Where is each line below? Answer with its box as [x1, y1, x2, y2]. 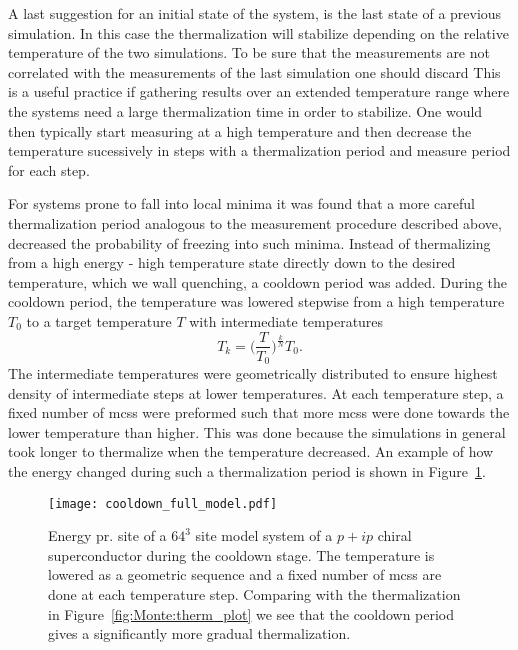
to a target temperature [26, 310, 172, 331]
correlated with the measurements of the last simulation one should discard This [8, 61, 501, 82]
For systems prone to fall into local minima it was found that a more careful [8, 193, 475, 214]
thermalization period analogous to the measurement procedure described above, [8, 212, 502, 233]
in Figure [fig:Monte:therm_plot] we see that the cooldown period [48, 603, 455, 624]
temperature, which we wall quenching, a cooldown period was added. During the [8, 271, 507, 292]
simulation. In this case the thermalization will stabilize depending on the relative [8, 22, 509, 43]
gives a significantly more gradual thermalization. [48, 623, 351, 644]
